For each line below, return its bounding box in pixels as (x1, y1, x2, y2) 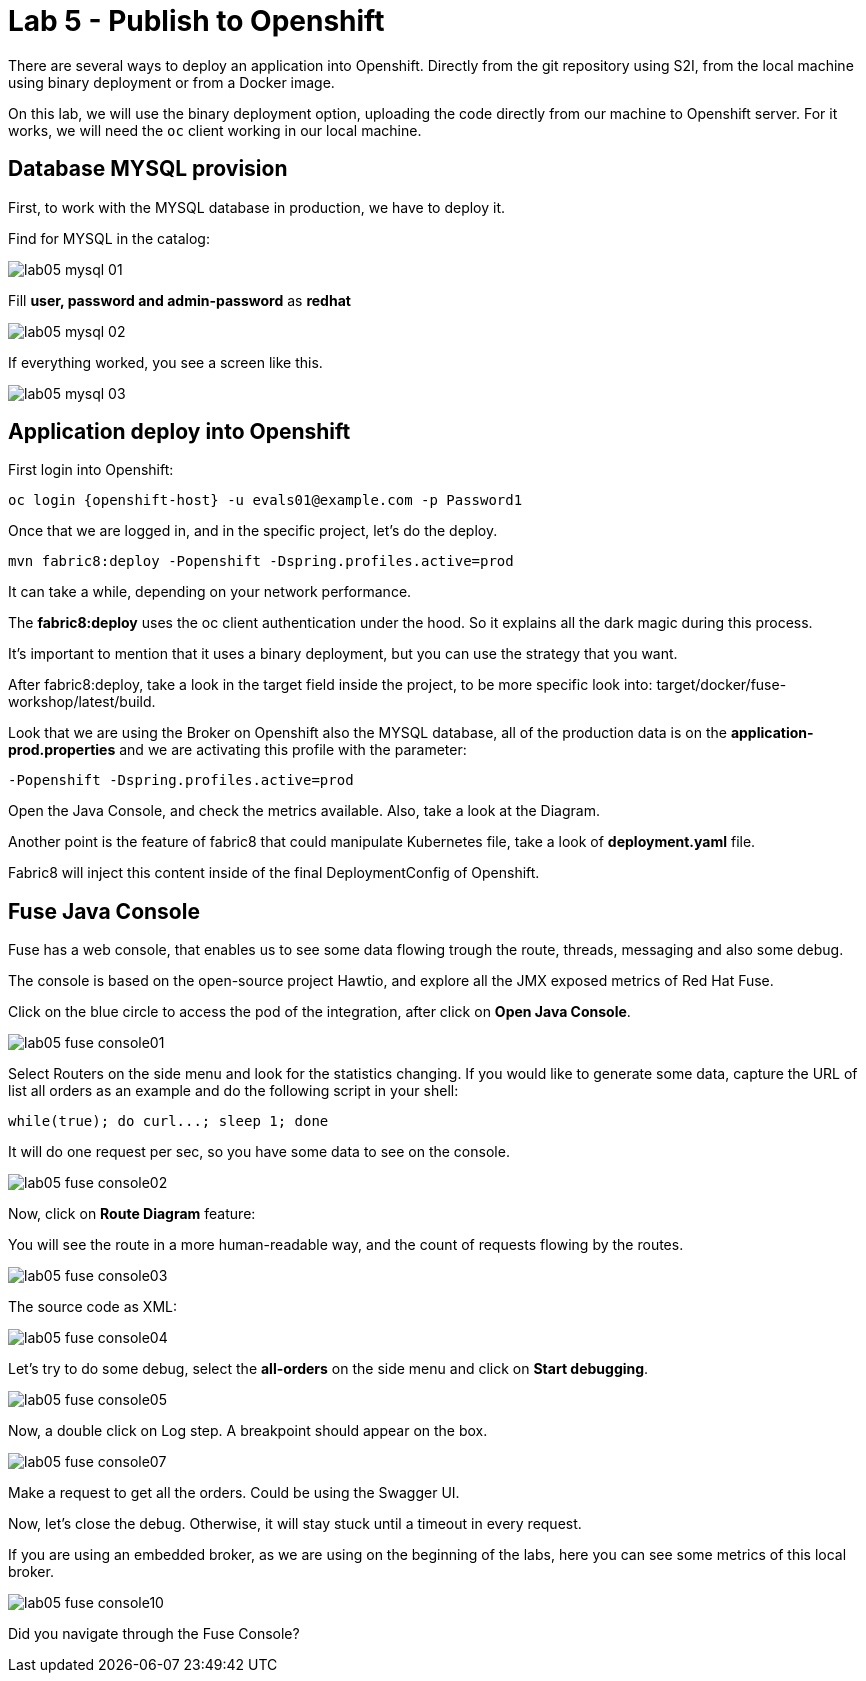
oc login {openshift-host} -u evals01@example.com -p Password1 (8, 492, 523, 509)
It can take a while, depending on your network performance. (8, 583, 412, 601)
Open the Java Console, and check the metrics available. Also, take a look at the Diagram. (8, 802, 600, 820)
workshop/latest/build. (8, 693, 156, 711)
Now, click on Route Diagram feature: (8, 1205, 256, 1223)
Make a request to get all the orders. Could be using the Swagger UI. (8, 1484, 460, 1502)
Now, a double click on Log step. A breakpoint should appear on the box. (8, 1422, 488, 1440)
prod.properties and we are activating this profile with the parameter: (8, 741, 467, 759)
